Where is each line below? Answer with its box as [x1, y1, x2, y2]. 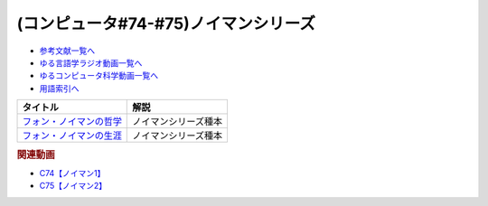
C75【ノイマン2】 [39, 181, 108, 192]
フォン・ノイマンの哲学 [22, 116, 122, 128]
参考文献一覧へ [39, 45, 95, 56]
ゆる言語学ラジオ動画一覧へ [39, 57, 143, 68]
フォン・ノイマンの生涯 [22, 129, 122, 142]
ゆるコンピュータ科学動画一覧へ [39, 70, 158, 81]
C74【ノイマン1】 [39, 167, 106, 178]
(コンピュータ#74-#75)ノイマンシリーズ [16, 14, 316, 33]
